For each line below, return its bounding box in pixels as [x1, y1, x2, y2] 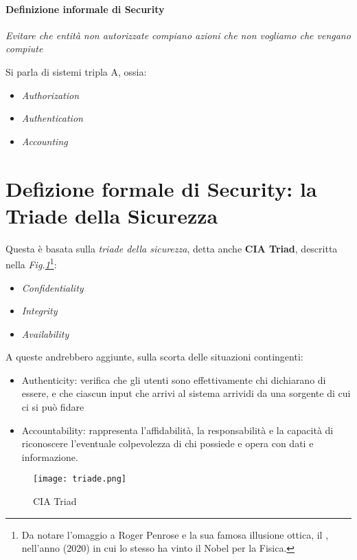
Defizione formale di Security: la [5, 174, 317, 202]
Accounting [21, 133, 68, 148]
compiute [5, 41, 43, 56]
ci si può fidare [21, 400, 84, 414]
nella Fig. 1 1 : [5, 255, 57, 271]
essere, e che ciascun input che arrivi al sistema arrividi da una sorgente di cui [21, 386, 351, 400]
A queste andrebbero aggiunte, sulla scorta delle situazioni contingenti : [5, 349, 303, 364]
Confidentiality [21, 280, 84, 294]
